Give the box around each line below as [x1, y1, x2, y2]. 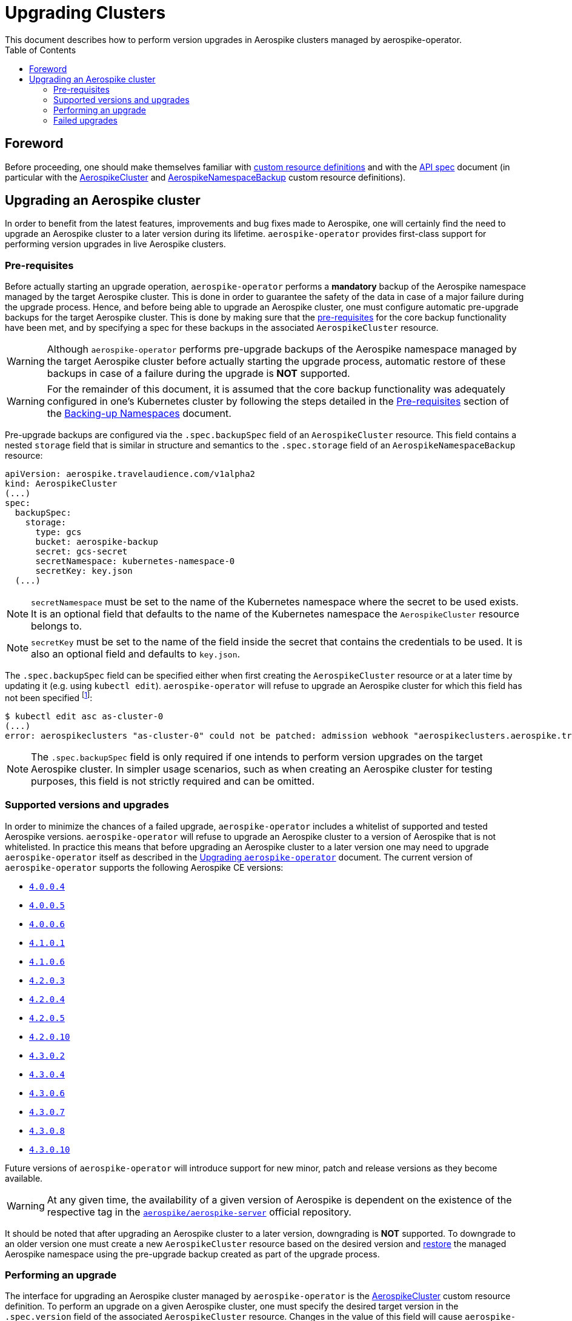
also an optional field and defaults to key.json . [31, 648, 241, 660]
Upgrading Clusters [5, 2, 166, 23]
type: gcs [35, 527, 82, 537]
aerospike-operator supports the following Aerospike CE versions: [5, 862, 284, 873]
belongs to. [31, 620, 82, 633]
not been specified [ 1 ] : [5, 691, 93, 703]
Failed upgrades [53, 115, 118, 125]
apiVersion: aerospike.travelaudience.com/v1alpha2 [5, 469, 256, 479]
